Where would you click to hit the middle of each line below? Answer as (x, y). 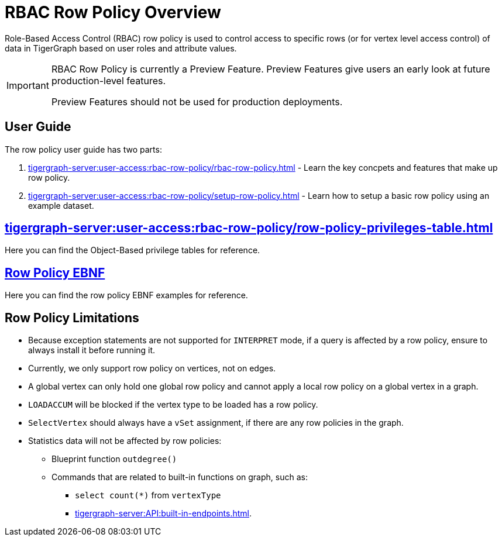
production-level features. (109, 80)
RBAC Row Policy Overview (113, 12)
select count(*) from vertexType (148, 495)
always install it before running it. (92, 350)
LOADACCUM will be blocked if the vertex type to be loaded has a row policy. (173, 405)
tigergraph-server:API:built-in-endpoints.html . (164, 514)
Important (28, 85)
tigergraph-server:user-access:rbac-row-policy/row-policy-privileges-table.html (249, 228)
